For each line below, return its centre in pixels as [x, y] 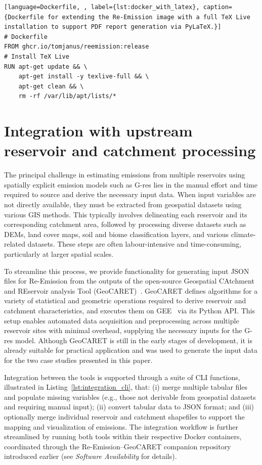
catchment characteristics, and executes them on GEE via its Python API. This [129, 310]
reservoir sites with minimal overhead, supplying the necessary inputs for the [123, 330]
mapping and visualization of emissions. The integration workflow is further [121, 426]
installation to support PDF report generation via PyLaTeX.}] [113, 27]
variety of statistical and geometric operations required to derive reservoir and [125, 300]
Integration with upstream [98, 131]
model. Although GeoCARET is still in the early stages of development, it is [134, 340]
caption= [218, 7]
